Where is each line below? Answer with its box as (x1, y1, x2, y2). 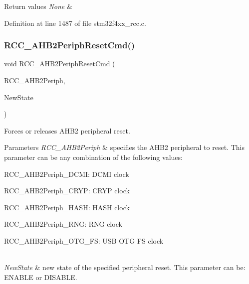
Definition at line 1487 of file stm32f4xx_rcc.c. (4, 17, 146, 28)
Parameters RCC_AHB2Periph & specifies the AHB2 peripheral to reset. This (4, 142, 245, 152)
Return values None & (4, 1, 72, 11)
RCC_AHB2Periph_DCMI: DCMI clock (4, 168, 129, 179)
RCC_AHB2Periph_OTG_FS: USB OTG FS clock (4, 235, 164, 246)
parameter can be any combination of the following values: (4, 151, 183, 162)
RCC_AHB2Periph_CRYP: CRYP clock (4, 185, 130, 196)
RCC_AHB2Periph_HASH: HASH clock (4, 202, 130, 212)
